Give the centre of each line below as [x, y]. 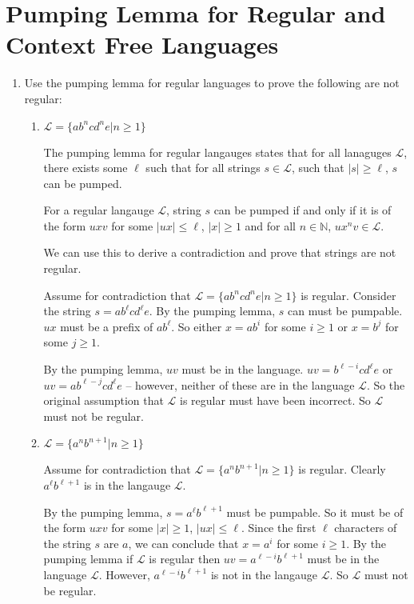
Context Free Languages [142, 44]
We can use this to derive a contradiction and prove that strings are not [220, 252]
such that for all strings [203, 168]
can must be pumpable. [345, 311]
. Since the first [279, 528]
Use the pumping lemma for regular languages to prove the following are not [212, 83]
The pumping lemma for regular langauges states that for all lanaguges [217, 152]
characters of [366, 528]
